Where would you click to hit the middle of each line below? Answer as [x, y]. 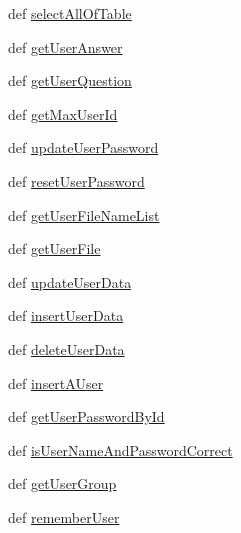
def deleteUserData [66, 348]
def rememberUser [64, 516]
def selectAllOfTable [70, 13]
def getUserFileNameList [84, 214]
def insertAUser [56, 382]
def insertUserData [66, 315]
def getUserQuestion [70, 80]
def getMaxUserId [63, 113]
